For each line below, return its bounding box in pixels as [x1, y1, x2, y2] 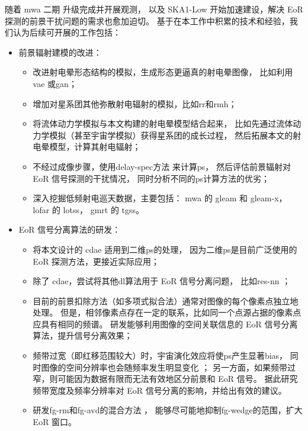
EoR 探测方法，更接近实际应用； [33, 255, 160, 267]
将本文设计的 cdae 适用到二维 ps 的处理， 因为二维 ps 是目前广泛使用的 [33, 243, 297, 255]
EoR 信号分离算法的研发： [18, 223, 121, 236]
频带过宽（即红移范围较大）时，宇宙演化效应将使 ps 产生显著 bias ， [33, 349, 288, 362]
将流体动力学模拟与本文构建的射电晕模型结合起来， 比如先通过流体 [33, 117, 293, 130]
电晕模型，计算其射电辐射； [33, 140, 141, 153]
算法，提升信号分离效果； [33, 329, 133, 342]
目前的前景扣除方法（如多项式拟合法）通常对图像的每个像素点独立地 [33, 294, 299, 307]
